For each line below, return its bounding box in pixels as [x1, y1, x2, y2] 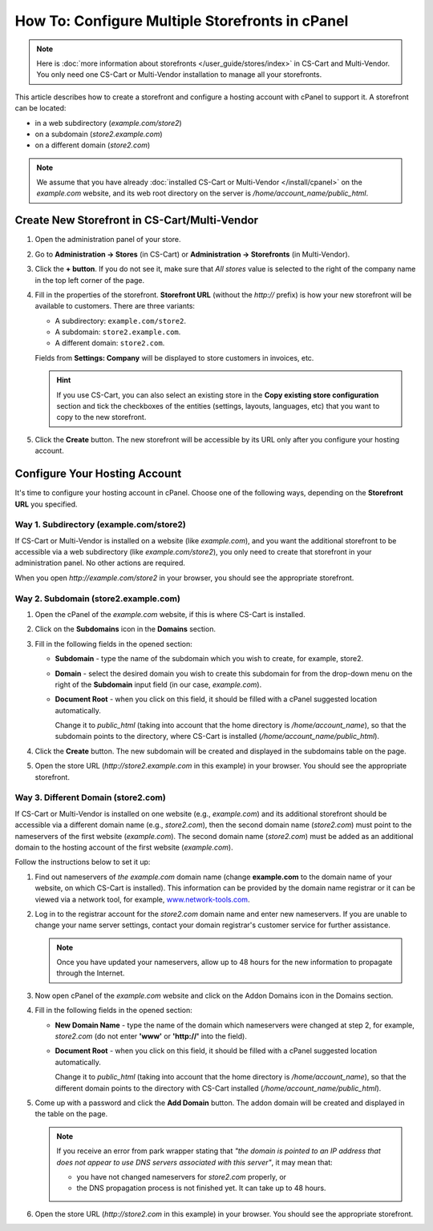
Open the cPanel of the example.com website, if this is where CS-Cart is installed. [34, 609, 306, 619]
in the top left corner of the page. [34, 275, 145, 285]
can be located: [14, 103, 67, 113]
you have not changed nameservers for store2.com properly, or [76, 1172, 287, 1181]
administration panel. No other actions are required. [14, 558, 186, 568]
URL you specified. [14, 499, 78, 509]
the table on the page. [34, 1109, 108, 1119]
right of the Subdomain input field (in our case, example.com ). [55, 680, 262, 689]
